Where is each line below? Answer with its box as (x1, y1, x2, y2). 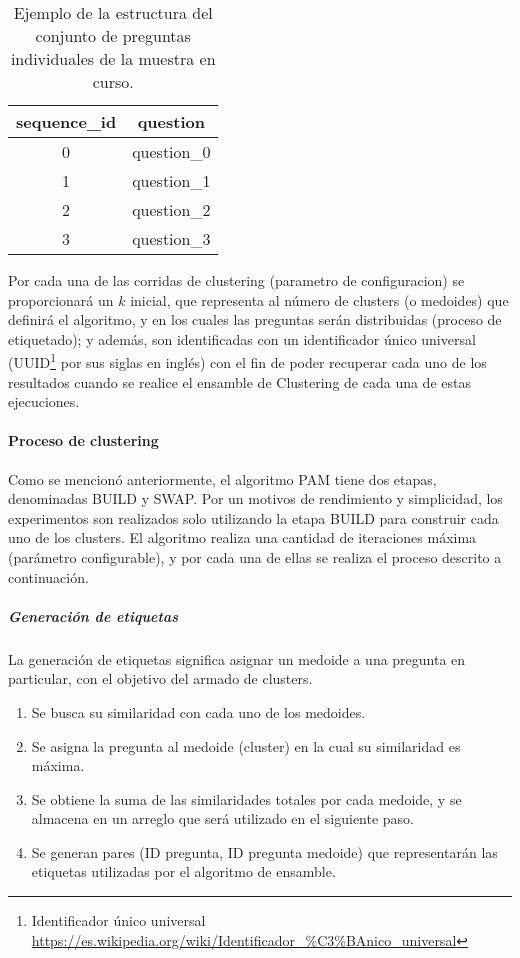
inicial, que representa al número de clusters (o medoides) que (130, 289, 509, 310)
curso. (92, 70, 134, 93)
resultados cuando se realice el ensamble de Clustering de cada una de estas (8, 371, 471, 392)
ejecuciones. (8, 391, 80, 412)
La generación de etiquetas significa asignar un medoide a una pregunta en (8, 648, 466, 669)
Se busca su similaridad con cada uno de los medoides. (31, 701, 366, 722)
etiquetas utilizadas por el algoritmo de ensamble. (31, 861, 336, 882)
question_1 (132, 169, 211, 192)
